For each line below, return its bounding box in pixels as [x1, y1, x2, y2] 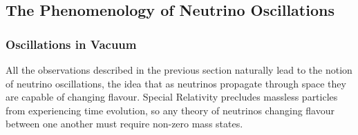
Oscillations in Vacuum [6, 35, 137, 52]
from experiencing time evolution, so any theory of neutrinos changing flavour [6, 103, 335, 117]
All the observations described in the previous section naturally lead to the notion [6, 63, 352, 76]
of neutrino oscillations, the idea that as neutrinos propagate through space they [6, 76, 346, 90]
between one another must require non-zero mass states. [6, 116, 243, 131]
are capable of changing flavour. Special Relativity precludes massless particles [6, 90, 338, 104]
